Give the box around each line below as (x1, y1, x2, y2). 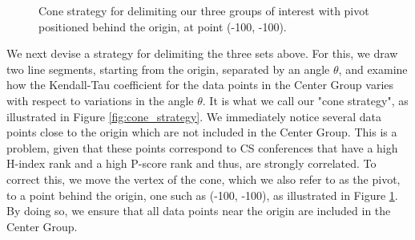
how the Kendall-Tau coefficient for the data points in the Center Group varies (6, 76, 394, 93)
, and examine (338, 60, 408, 77)
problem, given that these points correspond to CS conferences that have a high (6, 139, 398, 156)
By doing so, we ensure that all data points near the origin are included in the (6, 202, 391, 219)
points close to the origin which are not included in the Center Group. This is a (6, 124, 397, 140)
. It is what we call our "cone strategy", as (202, 92, 409, 108)
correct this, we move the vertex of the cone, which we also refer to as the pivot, (6, 170, 401, 187)
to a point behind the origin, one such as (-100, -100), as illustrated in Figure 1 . (6, 186, 398, 203)
